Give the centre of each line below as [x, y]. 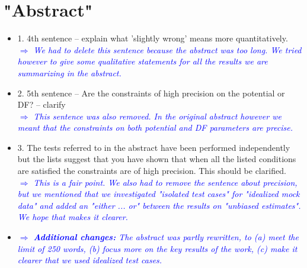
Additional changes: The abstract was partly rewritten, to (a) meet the [166, 237]
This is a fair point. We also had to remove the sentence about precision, [165, 182]
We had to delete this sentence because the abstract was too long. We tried [167, 49]
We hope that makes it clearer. [73, 217]
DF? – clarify [41, 104]
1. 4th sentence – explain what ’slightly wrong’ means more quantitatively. [153, 38]
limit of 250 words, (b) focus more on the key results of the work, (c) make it [157, 248]
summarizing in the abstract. [69, 72]
